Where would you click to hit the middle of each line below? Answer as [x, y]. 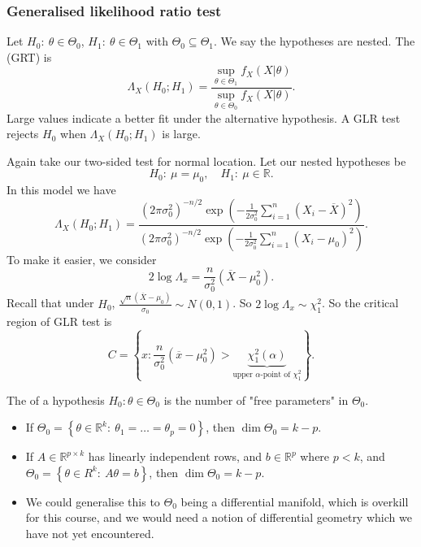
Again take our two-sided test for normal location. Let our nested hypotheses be [206, 161]
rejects [23, 134]
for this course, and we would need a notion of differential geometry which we [219, 517]
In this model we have [61, 190]
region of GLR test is [59, 321]
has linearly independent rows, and [175, 456]
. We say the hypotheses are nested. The [315, 41]
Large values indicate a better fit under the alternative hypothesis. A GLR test [204, 117]
